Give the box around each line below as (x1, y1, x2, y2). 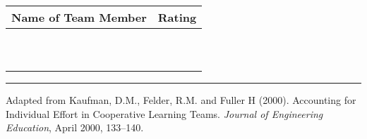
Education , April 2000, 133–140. (6, 120, 144, 135)
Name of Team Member (11, 9, 147, 25)
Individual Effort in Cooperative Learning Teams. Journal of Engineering (6, 106, 323, 121)
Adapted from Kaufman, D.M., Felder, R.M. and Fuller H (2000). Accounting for (6, 93, 356, 107)
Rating (157, 9, 197, 25)
